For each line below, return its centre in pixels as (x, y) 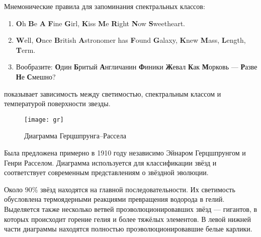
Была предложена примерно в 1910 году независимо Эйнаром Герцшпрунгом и (125, 152)
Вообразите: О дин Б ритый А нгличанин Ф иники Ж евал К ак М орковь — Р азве (137, 67)
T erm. (26, 50)
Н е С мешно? (36, 76)
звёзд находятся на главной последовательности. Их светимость (138, 189)
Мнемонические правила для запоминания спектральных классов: (105, 6)
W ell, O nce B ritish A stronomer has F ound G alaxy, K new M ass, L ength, (131, 40)
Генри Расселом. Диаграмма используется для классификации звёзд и (110, 162)
